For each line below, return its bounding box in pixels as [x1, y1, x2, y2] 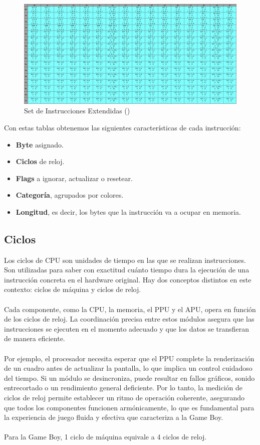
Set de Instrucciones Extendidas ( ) [24, 105, 130, 116]
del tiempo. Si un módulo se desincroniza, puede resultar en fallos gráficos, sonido [4, 372, 255, 383]
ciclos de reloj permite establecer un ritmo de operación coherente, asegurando [4, 392, 244, 403]
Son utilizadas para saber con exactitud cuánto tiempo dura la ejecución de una [4, 264, 249, 275]
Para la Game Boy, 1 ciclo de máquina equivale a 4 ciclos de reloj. [4, 431, 207, 442]
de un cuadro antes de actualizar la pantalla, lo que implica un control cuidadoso [4, 363, 252, 373]
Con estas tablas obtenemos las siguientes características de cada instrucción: [4, 122, 241, 132]
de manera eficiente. [4, 333, 65, 344]
